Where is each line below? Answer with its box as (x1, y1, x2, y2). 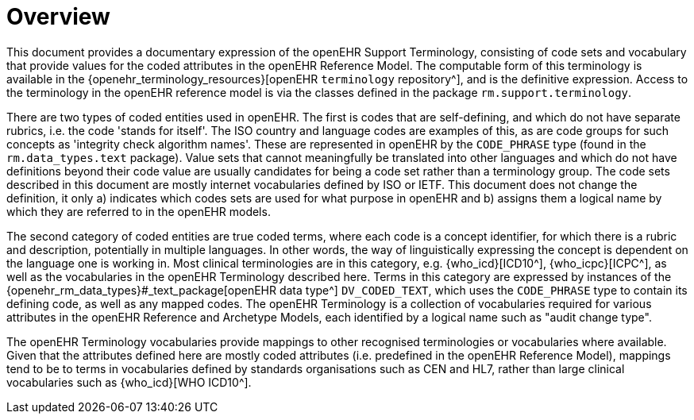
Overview (6, 3, 110, 30)
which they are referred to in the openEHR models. (6, 204, 271, 218)
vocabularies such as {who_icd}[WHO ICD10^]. (6, 375, 252, 389)
